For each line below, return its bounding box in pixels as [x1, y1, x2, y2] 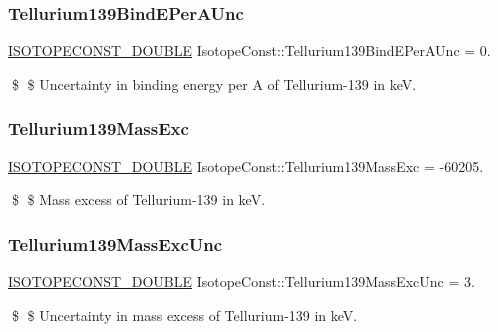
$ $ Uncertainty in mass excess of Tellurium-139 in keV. [11, 304, 358, 325]
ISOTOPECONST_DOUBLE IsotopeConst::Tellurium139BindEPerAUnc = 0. [8, 40, 491, 61]
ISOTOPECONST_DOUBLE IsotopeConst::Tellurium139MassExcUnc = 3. [8, 271, 475, 292]
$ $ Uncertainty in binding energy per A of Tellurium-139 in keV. [11, 73, 417, 94]
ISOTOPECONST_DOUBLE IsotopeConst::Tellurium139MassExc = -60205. [8, 155, 484, 176]
